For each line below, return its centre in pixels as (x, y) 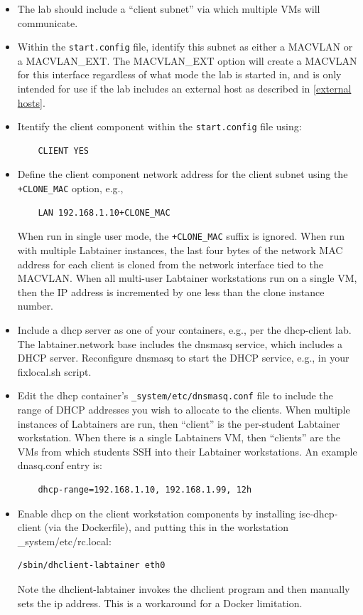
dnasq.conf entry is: (60, 465)
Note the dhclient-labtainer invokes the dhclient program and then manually (184, 588)
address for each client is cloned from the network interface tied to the (170, 264)
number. (36, 306)
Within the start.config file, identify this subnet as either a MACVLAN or (185, 47)
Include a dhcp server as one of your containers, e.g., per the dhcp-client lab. (184, 329)
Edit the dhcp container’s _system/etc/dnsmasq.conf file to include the (175, 395)
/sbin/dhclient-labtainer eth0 (91, 566)
